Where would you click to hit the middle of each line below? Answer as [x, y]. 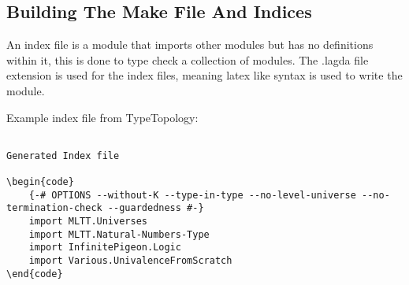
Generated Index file [63, 155]
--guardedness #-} [156, 208]
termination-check [54, 208]
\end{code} [35, 274]
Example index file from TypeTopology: [102, 117]
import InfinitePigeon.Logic [105, 248]
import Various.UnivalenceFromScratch [130, 261]
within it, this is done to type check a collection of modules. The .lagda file [188, 59]
